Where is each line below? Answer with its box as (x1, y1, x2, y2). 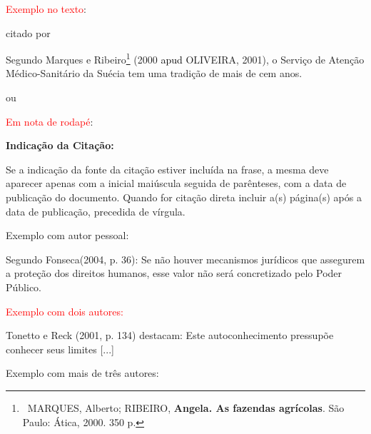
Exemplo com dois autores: (6, 303, 123, 318)
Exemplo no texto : (6, 1, 86, 16)
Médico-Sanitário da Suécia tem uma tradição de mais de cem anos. (6, 66, 303, 81)
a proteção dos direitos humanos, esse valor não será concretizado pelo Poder (6, 266, 342, 281)
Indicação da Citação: (6, 138, 114, 153)
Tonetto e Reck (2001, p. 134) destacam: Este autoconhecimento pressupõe (6, 328, 334, 343)
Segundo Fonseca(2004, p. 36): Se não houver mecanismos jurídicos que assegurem (6, 251, 365, 266)
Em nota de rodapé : (6, 113, 93, 128)
